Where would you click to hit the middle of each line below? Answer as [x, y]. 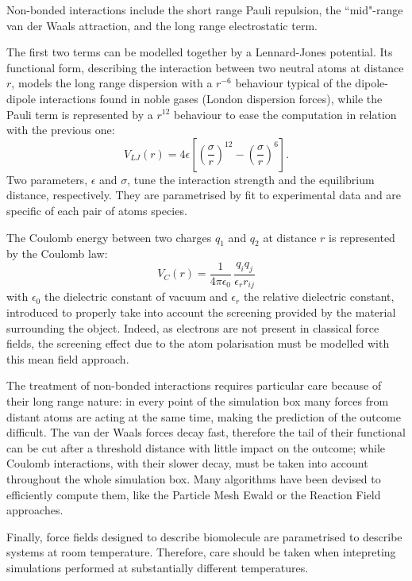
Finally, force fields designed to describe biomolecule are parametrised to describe [204, 536]
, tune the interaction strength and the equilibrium [251, 179]
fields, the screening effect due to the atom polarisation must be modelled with [198, 343]
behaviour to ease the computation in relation [285, 114]
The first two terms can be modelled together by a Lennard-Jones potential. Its [200, 52]
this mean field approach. [68, 358]
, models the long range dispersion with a [112, 83]
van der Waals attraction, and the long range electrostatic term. [162, 25]
